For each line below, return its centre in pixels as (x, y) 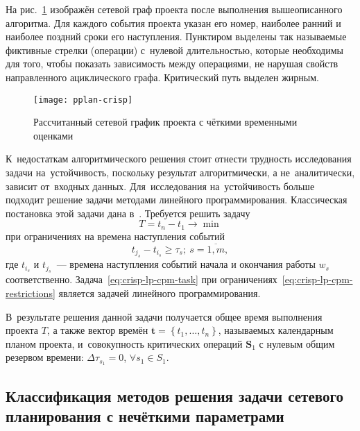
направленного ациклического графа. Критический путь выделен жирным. (163, 77)
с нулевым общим (297, 343)
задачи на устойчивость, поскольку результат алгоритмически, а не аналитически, (180, 172)
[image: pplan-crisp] (83, 100)
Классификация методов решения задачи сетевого (174, 395)
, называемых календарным (276, 330)
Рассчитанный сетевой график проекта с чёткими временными (165, 122)
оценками (53, 135)
